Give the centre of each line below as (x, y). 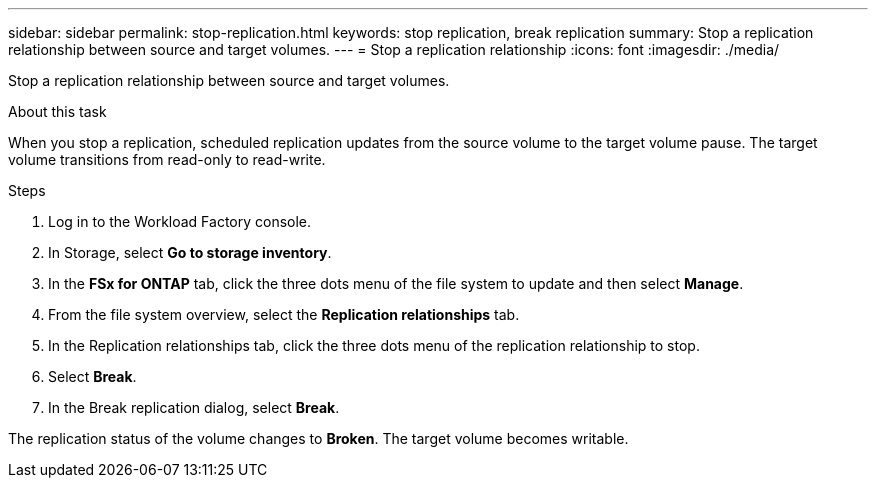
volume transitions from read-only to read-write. (167, 159)
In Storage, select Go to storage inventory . (190, 252)
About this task (57, 111)
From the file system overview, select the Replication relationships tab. (284, 314)
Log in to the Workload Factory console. (180, 221)
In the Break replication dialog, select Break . (194, 407)
